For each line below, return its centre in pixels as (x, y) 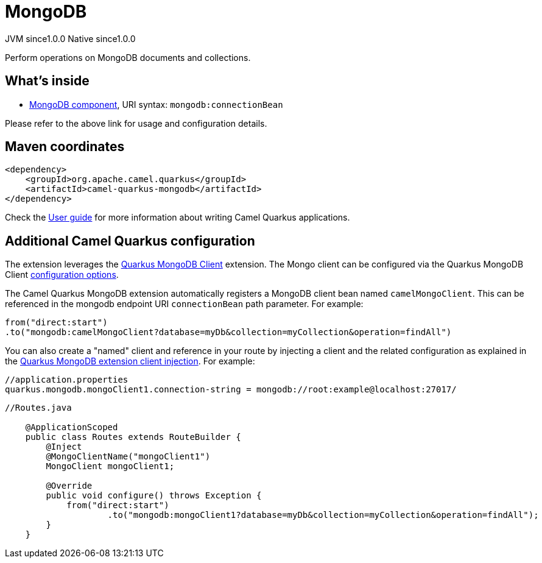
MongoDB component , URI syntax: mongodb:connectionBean (156, 104)
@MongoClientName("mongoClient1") (128, 457)
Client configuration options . (62, 275)
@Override (69, 486)
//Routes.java (38, 408)
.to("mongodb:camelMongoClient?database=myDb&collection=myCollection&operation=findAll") (228, 332)
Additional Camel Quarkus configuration (130, 241)
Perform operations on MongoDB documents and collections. (128, 57)
